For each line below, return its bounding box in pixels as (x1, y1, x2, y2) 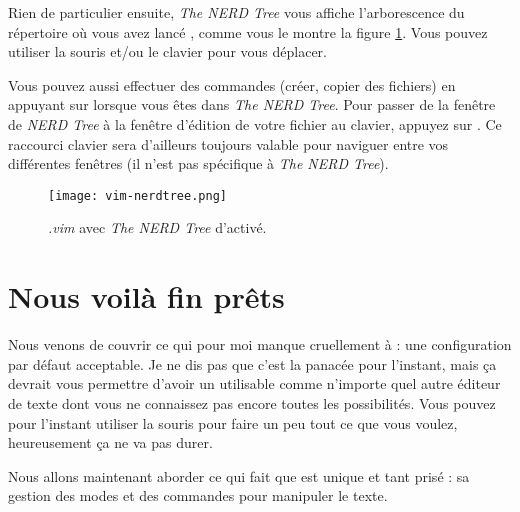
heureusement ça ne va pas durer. (8, 432, 213, 453)
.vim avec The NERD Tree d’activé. (48, 217, 267, 238)
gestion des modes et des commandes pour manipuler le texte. (8, 485, 388, 506)
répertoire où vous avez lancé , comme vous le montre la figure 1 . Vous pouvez (8, 21, 488, 42)
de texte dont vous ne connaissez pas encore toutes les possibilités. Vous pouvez (8, 392, 496, 413)
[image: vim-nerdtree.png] (48, 188, 227, 203)
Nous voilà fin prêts (8, 276, 285, 317)
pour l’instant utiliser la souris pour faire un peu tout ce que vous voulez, (8, 412, 458, 433)
